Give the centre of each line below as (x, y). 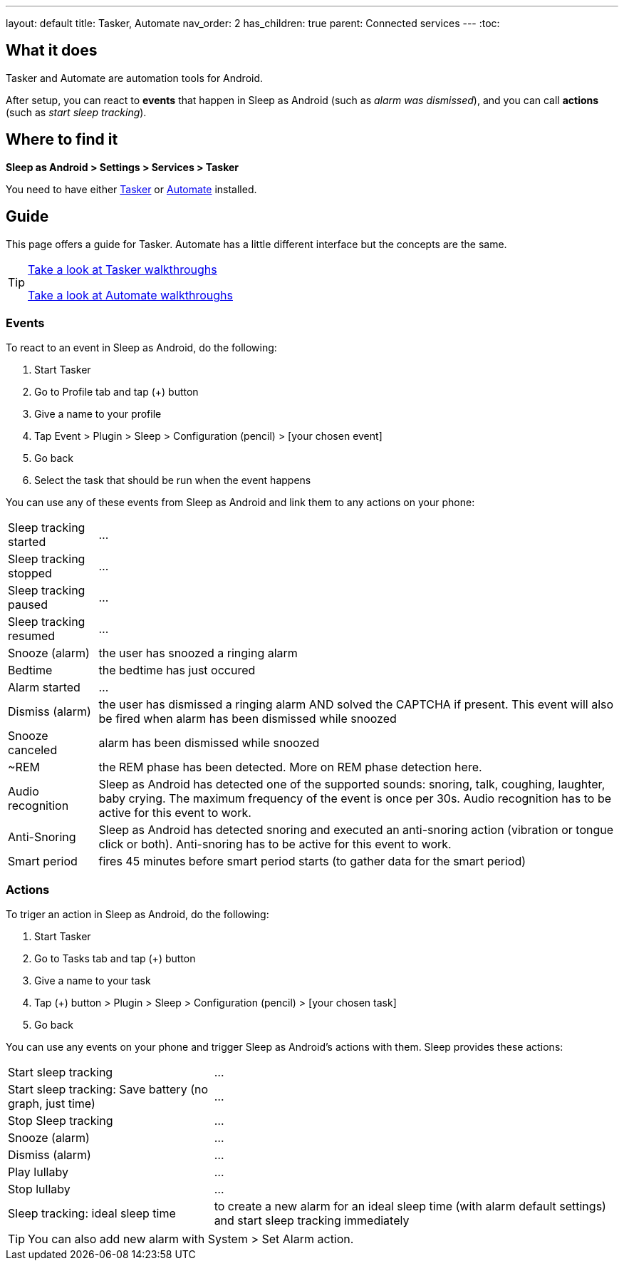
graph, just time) (52, 1104)
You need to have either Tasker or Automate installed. (131, 189)
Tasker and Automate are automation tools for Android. (135, 78)
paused (28, 605)
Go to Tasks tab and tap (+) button (115, 959)
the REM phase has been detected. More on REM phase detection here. (290, 767)
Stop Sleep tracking (61, 1121)
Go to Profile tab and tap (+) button (116, 392)
